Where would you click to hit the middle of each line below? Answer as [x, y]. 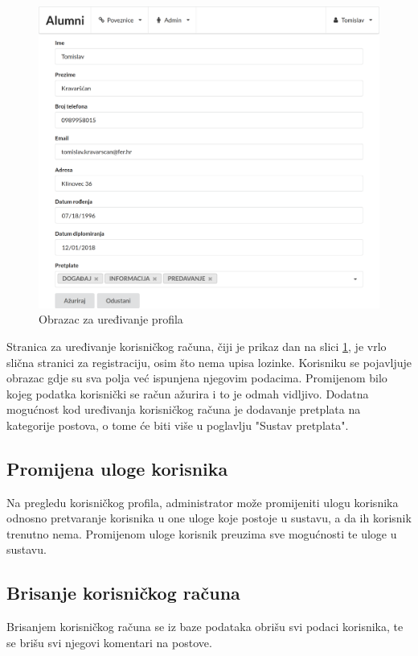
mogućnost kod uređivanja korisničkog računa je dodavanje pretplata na [184, 409]
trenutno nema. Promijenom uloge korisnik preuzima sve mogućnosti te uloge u [202, 533]
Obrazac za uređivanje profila [111, 319]
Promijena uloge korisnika [117, 468]
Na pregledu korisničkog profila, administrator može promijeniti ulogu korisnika [203, 502]
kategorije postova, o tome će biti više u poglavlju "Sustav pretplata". [178, 425]
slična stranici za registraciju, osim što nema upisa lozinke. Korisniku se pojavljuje [209, 362]
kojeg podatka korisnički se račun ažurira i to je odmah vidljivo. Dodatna [188, 393]
